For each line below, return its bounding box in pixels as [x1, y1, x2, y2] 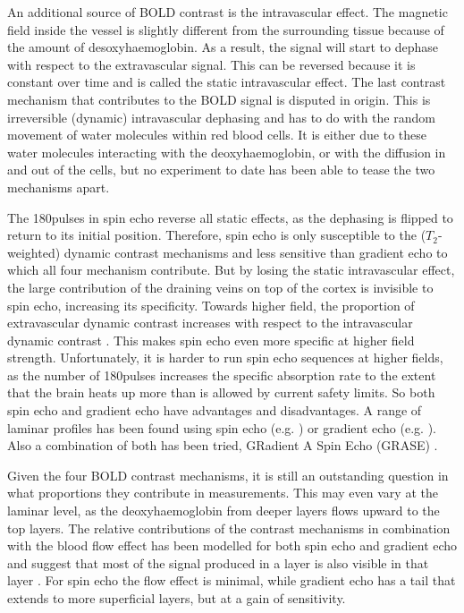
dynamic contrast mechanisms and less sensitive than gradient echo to [63, 243, 448, 261]
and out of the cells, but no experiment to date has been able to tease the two [7, 160, 435, 179]
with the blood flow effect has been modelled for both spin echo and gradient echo [7, 536, 458, 555]
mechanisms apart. [7, 177, 110, 196]
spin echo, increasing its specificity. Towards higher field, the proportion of [7, 295, 415, 314]
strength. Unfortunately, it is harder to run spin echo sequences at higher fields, [7, 348, 443, 367]
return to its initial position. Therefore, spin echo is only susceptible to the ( [7, 226, 426, 244]
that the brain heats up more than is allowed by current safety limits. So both [7, 383, 435, 402]
